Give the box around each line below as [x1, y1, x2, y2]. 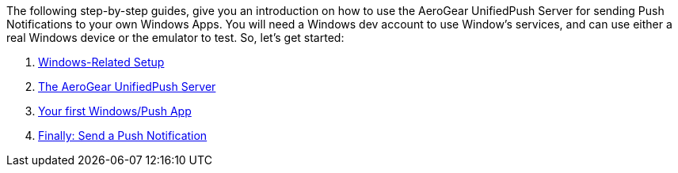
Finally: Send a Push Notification [38, 129, 208, 142]
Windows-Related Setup [38, 55, 165, 69]
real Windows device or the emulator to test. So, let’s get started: [6, 31, 345, 44]
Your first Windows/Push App [38, 104, 192, 118]
